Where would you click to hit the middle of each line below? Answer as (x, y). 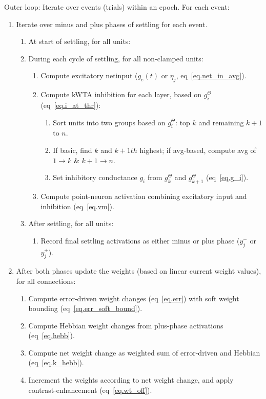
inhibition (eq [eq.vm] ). (77, 206)
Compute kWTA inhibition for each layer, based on (121, 94)
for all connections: (46, 281)
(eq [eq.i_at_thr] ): (71, 105)
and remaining (221, 122)
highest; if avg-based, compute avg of (198, 150)
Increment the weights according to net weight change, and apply (131, 380)
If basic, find (73, 150)
